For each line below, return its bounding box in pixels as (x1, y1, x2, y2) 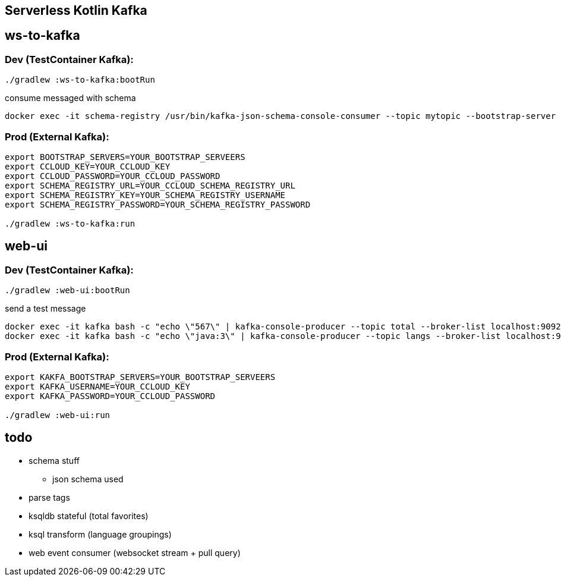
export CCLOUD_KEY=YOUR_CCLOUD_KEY (5, 161, 171, 171)
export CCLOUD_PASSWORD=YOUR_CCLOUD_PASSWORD (5, 171, 220, 181)
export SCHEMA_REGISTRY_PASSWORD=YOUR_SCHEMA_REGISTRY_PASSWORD (5, 199, 311, 209)
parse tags (29, 492, 70, 503)
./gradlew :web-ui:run (5, 410, 111, 420)
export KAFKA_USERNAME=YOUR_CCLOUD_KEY (5, 381, 190, 391)
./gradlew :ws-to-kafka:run (5, 218, 135, 228)
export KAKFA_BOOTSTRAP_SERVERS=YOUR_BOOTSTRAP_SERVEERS (5, 372, 276, 382)
